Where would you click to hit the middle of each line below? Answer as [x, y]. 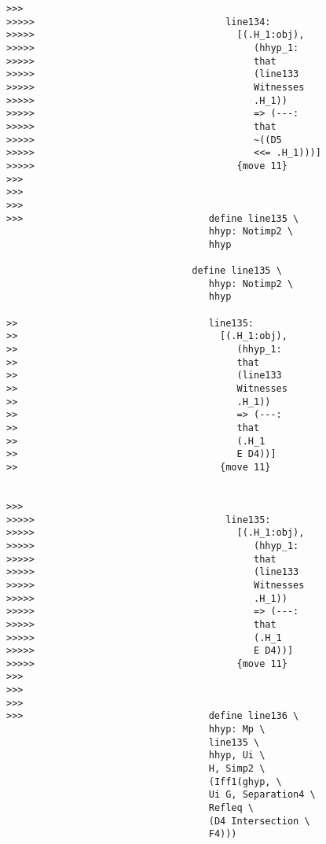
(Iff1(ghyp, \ [245, 781]
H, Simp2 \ [237, 769]
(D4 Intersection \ [259, 821]
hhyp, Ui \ [237, 756]
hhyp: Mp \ [237, 730]
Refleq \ [231, 808]
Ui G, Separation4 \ [262, 795]
